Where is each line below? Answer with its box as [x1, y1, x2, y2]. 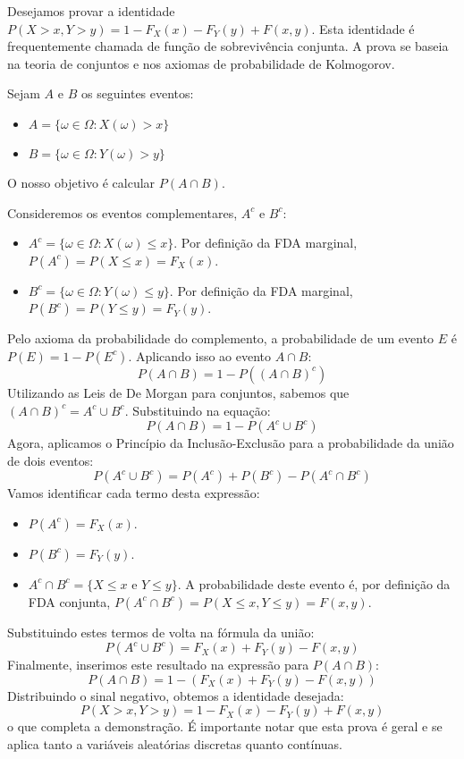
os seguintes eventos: [80, 84, 194, 103]
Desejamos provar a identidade [7, 2, 175, 20]
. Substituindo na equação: [124, 401, 271, 419]
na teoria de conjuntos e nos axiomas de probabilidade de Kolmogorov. [7, 54, 395, 72]
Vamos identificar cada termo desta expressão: [7, 484, 260, 502]
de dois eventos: [7, 451, 94, 469]
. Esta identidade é [311, 19, 415, 38]
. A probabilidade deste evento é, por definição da [177, 574, 451, 593]
